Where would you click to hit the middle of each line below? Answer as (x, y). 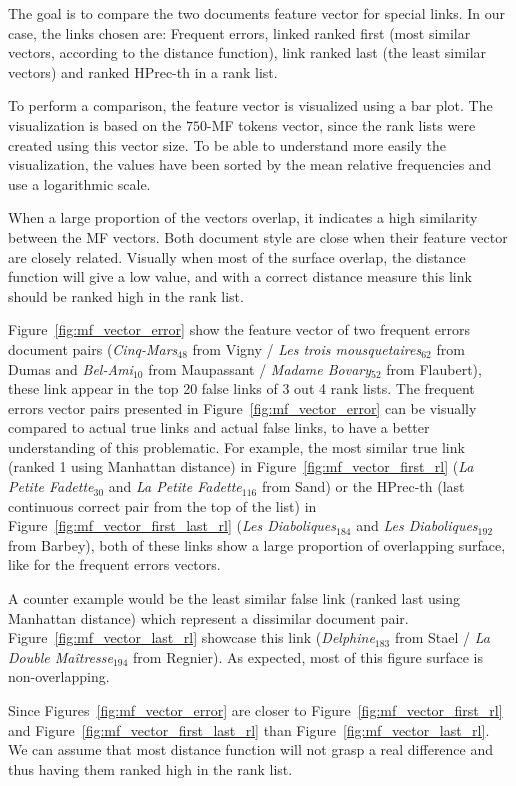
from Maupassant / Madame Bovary (260, 368)
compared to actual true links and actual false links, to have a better (219, 427)
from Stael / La (442, 637)
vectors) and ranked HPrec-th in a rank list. (143, 71)
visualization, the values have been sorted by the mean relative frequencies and (250, 164)
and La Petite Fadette (175, 486)
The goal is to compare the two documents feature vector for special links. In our (257, 13)
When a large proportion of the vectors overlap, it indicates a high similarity (243, 217)
